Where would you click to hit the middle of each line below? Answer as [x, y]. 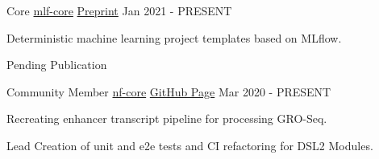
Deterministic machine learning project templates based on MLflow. [174, 37]
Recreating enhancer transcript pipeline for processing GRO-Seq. [167, 118]
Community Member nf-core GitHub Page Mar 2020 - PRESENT [169, 91]
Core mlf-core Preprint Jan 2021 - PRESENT [119, 10]
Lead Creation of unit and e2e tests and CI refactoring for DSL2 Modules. [190, 145]
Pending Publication [57, 65]
